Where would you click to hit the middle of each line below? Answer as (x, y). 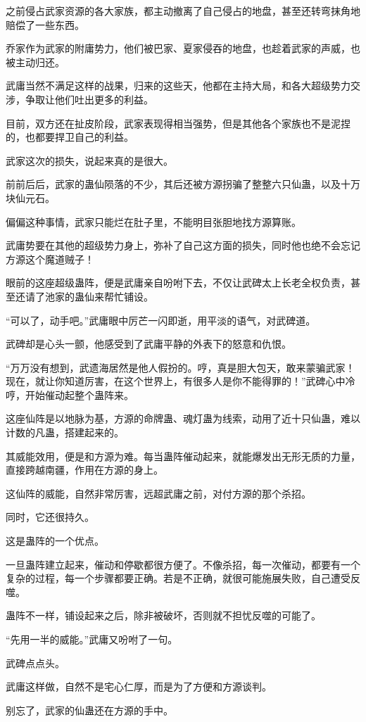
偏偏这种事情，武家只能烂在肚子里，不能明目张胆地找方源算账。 (153, 221)
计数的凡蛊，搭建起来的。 (65, 432)
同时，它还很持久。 (50, 517)
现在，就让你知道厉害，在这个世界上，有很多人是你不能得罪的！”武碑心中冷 (181, 381)
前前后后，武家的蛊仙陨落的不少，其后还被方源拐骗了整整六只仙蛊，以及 (173, 184)
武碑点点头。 (35, 663)
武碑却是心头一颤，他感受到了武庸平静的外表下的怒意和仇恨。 (149, 344)
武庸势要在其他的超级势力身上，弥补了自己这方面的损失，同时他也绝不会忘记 (183, 245)
